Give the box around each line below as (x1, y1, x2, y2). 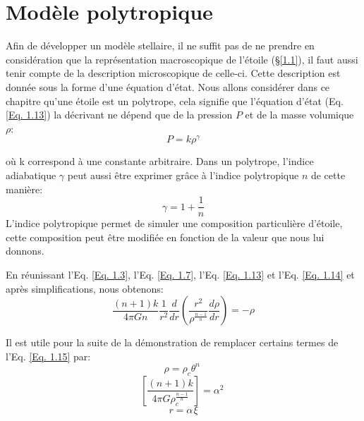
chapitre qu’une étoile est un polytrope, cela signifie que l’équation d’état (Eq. (6, 93, 344, 108)
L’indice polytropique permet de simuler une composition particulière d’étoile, (6, 216, 343, 231)
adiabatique (6, 167, 56, 182)
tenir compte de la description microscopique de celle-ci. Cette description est (6, 66, 341, 80)
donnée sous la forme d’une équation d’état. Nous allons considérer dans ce (6, 79, 330, 94)
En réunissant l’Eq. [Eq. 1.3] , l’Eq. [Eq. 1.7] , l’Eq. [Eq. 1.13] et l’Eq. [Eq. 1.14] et (6, 267, 355, 281)
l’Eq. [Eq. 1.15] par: (6, 348, 91, 363)
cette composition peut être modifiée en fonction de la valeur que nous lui (6, 229, 324, 244)
